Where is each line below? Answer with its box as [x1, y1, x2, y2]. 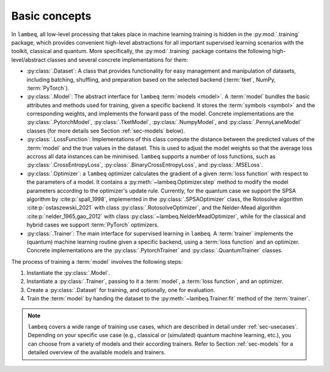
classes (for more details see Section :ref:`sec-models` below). [26, 127, 185, 134]
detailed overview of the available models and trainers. [28, 349, 166, 356]
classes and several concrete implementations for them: [46, 56, 189, 64]
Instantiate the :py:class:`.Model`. [26, 269, 111, 277]
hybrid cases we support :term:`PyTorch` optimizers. [26, 221, 159, 228]
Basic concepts [11, 9, 92, 23]
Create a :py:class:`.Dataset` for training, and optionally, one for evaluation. [26, 286, 215, 293]
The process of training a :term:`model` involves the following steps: [11, 258, 183, 265]
